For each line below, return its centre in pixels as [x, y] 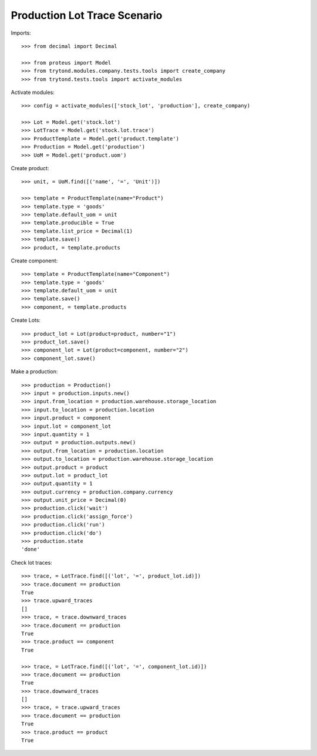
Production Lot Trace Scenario [87, 15]
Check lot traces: [31, 562]
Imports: [21, 33]
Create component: [34, 261]
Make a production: [34, 372]
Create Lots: [26, 320]
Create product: [30, 168]
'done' [31, 549]
